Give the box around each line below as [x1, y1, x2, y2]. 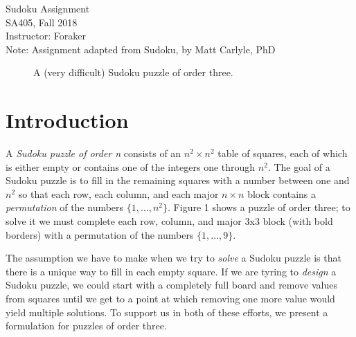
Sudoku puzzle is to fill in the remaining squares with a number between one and [6, 173, 350, 188]
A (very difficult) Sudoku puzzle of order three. [33, 65, 233, 80]
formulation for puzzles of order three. [6, 318, 167, 333]
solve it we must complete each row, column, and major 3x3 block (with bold [6, 214, 333, 228]
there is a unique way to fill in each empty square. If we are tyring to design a [6, 264, 337, 278]
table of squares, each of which [217, 146, 348, 161]
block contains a [247, 186, 316, 201]
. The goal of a [267, 159, 330, 174]
